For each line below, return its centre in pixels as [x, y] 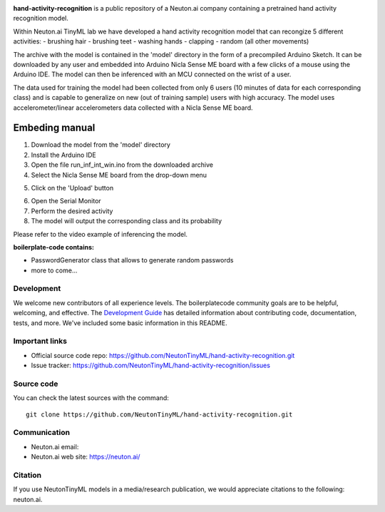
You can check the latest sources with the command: [91, 398]
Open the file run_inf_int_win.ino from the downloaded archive [122, 165]
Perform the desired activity [72, 211]
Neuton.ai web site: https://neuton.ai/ [86, 457]
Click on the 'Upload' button [72, 188]
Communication [42, 433]
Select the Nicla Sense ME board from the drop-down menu [119, 175]
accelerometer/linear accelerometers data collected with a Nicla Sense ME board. [133, 108]
